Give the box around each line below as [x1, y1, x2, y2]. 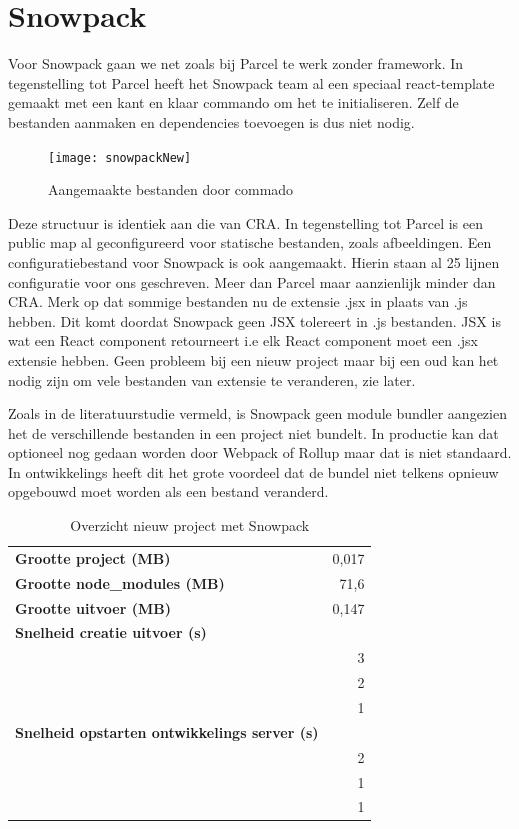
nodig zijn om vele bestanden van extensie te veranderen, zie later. [8, 369, 416, 390]
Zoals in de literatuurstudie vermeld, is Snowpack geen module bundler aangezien [8, 403, 507, 424]
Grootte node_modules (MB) [15, 572, 225, 593]
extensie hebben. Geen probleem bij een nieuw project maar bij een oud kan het [8, 349, 499, 370]
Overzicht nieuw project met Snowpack [70, 515, 310, 536]
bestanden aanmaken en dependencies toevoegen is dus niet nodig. [8, 111, 415, 132]
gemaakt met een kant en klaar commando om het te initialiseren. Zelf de [8, 92, 459, 113]
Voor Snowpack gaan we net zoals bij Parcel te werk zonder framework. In [8, 53, 464, 74]
